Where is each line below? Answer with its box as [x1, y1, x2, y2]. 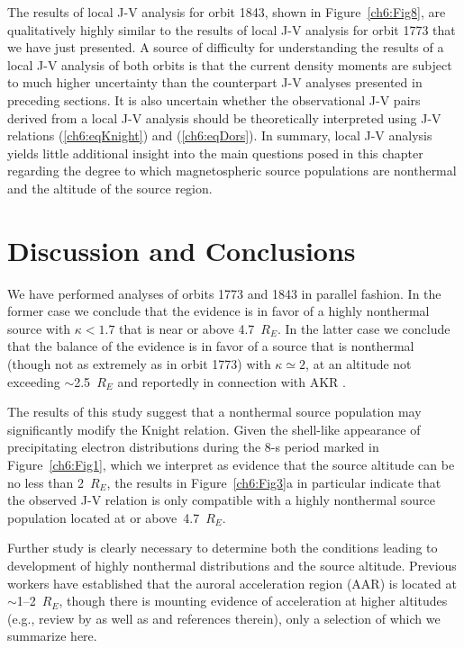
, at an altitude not [305, 355, 412, 373]
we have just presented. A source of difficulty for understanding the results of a [7, 38, 444, 57]
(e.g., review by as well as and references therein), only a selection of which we [7, 608, 441, 627]
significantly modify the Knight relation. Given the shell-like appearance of [7, 419, 421, 438]
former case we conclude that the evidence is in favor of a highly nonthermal [7, 301, 430, 320]
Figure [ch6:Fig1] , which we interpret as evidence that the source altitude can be [7, 455, 455, 473]
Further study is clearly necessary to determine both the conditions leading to [7, 538, 438, 557]
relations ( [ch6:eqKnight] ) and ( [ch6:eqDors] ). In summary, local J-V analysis [7, 126, 432, 145]
